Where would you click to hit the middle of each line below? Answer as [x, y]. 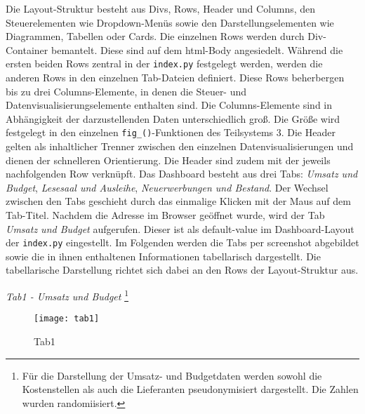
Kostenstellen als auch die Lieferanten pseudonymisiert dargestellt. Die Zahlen [190, 389]
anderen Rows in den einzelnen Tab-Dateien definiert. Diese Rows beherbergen [175, 78]
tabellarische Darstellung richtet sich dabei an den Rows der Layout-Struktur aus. [182, 270]
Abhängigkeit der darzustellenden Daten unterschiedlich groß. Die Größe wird [173, 118]
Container [27, 49]
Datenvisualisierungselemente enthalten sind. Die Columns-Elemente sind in [169, 105]
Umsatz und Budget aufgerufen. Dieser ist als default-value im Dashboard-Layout [180, 228]
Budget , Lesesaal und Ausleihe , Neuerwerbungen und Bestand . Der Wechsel [167, 187]
